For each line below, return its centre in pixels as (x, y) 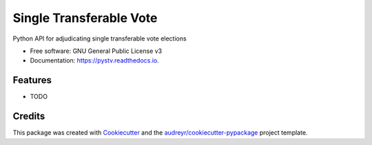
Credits (29, 116)
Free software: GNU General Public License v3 (96, 51)
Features (32, 80)
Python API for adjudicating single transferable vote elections (100, 38)
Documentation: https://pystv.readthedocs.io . (95, 60)
